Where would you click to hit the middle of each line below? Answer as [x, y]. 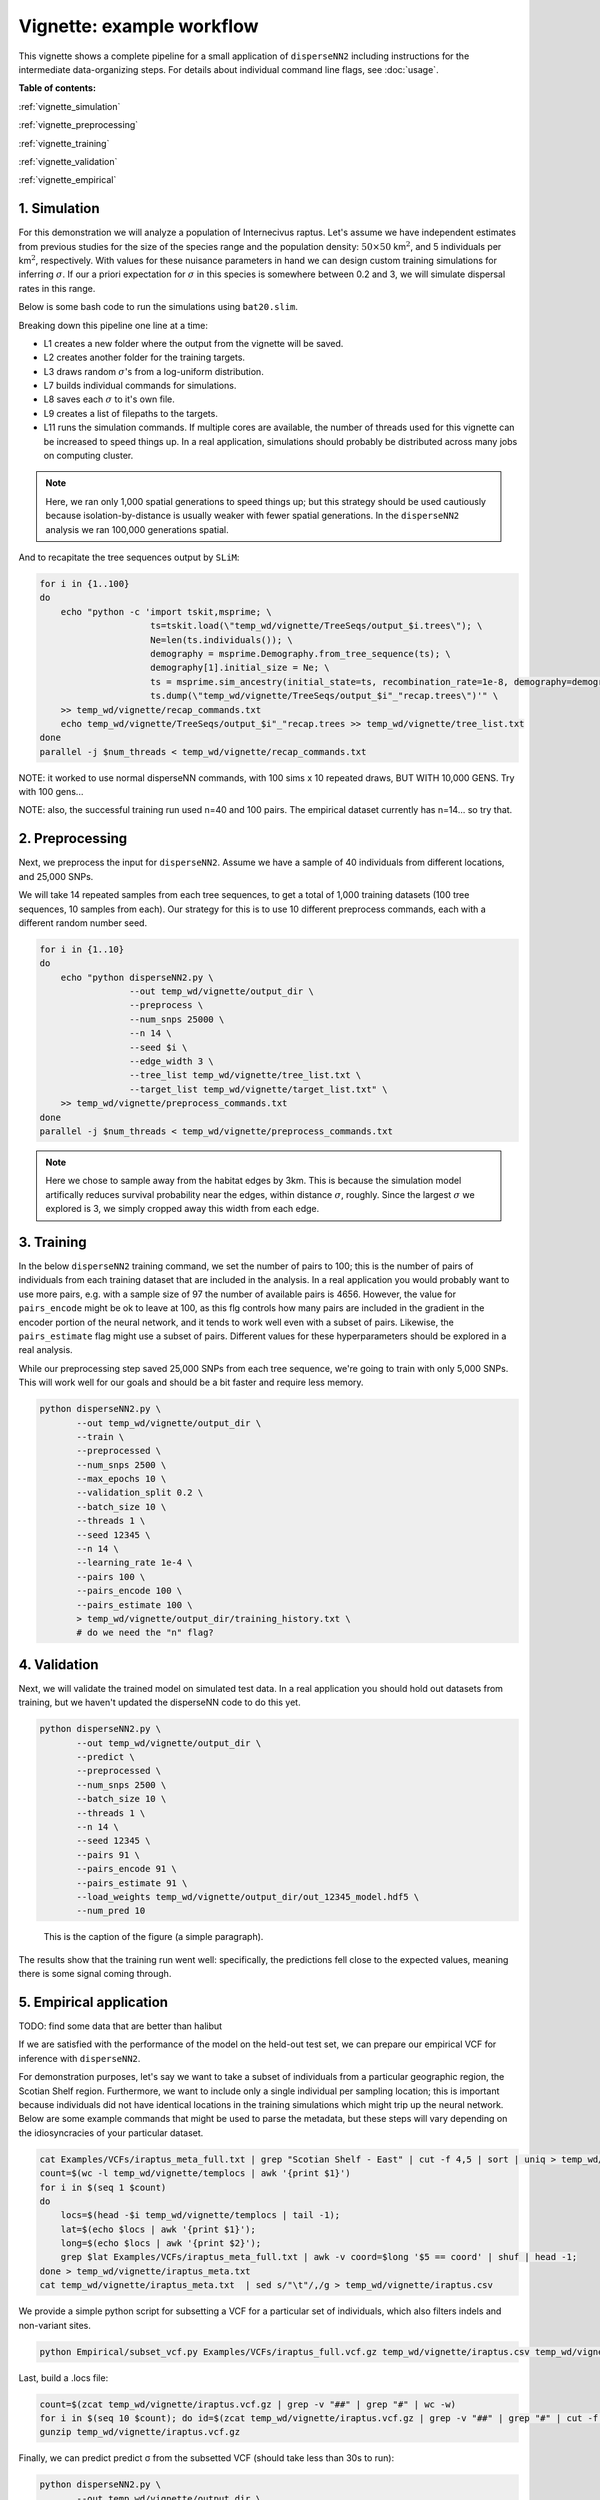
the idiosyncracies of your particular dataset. [111, 2132]
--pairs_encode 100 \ [129, 1591]
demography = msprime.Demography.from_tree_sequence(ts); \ [301, 653]
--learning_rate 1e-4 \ [135, 1563]
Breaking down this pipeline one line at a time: [113, 325]
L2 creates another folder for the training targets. [144, 357]
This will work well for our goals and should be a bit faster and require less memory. [191, 1382]
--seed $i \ [158, 1047]
